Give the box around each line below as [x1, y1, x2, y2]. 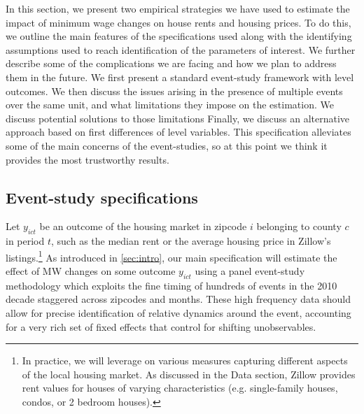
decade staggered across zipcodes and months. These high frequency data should [6, 292, 351, 306]
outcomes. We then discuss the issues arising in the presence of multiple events [6, 83, 343, 98]
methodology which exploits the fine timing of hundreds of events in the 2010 [6, 278, 337, 292]
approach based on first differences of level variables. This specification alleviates [6, 124, 351, 139]
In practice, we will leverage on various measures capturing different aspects [22, 353, 348, 368]
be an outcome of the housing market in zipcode [39, 219, 247, 234]
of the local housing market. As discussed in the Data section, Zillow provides [22, 366, 356, 381]
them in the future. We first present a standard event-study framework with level [6, 69, 354, 84]
